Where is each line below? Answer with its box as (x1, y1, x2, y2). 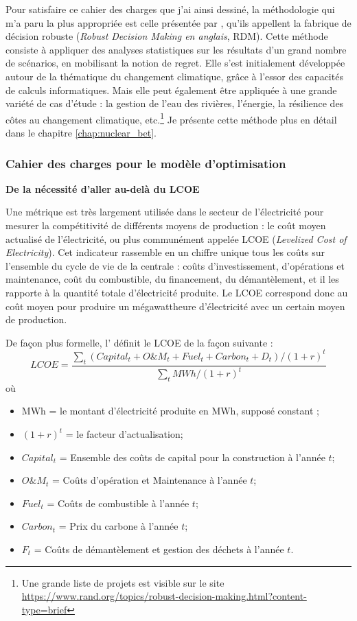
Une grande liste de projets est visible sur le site (21, 575, 224, 589)
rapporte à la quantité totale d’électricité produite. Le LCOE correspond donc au (5, 285, 348, 299)
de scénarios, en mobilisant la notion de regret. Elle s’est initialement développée (5, 56, 345, 70)
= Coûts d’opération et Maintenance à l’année (51, 473, 247, 487)
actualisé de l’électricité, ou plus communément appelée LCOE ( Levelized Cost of (5, 231, 347, 246)
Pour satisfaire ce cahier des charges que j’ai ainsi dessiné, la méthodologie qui (5, 2, 335, 16)
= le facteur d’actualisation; (65, 427, 183, 441)
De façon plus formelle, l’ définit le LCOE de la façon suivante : (5, 335, 273, 349)
